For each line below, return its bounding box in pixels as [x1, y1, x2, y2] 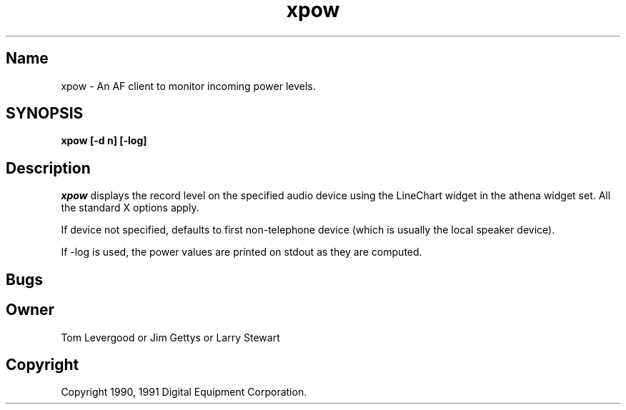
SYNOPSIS [6, 104, 84, 123]
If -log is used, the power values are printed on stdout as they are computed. [61, 246, 422, 259]
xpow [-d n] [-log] [61, 134, 147, 147]
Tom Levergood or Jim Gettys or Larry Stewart [61, 331, 280, 344]
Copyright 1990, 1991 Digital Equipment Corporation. [61, 386, 307, 399]
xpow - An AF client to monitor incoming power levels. [61, 79, 316, 92]
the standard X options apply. [61, 201, 199, 214]
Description [6, 159, 91, 177]
